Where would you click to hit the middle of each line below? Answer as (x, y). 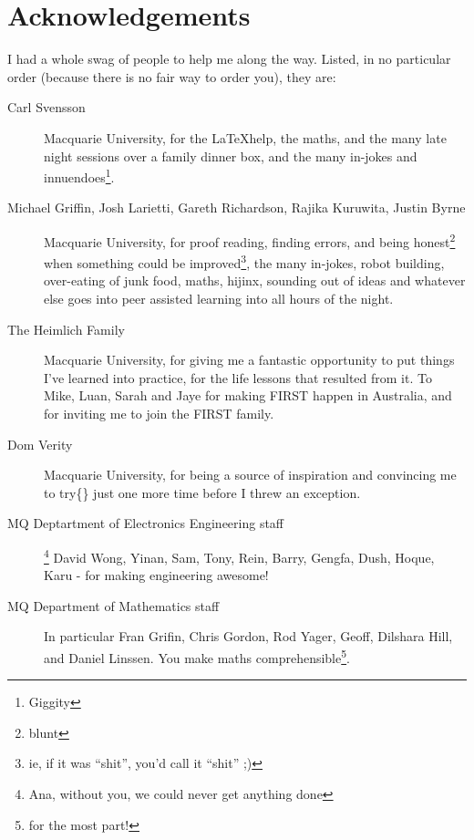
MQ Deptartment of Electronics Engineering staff (146, 523)
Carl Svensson (46, 107)
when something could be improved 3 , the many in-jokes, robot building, (244, 261)
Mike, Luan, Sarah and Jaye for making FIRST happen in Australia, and (248, 395)
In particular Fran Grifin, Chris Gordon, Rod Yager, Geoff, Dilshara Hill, (248, 636)
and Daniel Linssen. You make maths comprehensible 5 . (197, 656)
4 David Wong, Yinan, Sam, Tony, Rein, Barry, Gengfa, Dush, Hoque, (239, 555)
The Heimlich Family (66, 329)
